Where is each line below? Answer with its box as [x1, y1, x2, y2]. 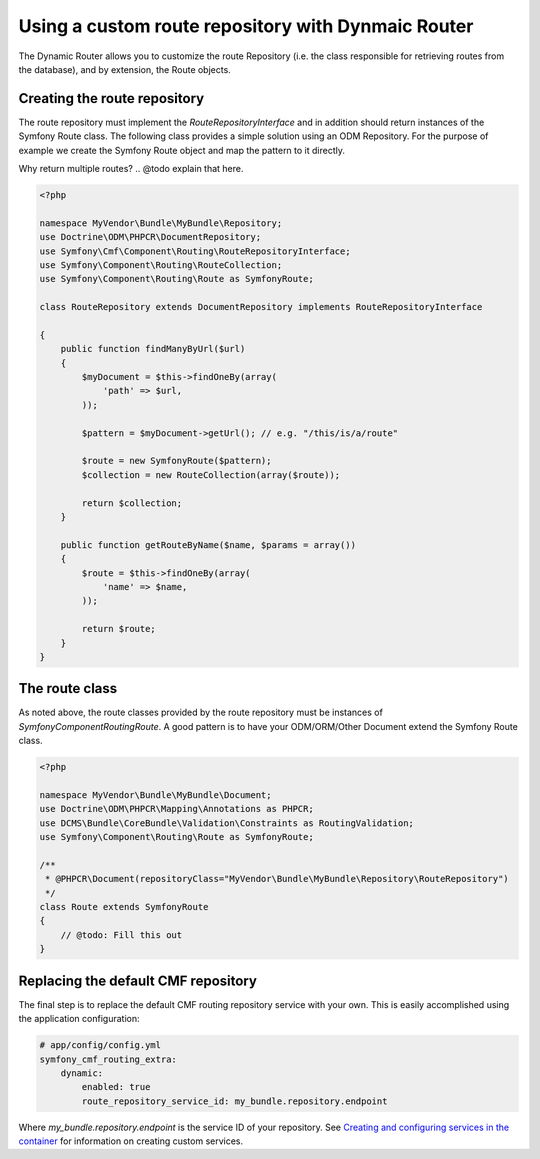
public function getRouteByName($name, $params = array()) [60, 539, 357, 550]
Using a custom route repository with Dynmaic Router [18, 15, 474, 37]
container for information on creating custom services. [18, 1135, 244, 1147]
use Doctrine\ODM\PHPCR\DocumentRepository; [39, 231, 262, 243]
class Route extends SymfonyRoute [39, 901, 209, 913]
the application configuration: [18, 1013, 140, 1025]
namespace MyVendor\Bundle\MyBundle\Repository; [39, 217, 283, 229]
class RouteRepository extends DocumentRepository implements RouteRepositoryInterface [39, 301, 483, 313]
